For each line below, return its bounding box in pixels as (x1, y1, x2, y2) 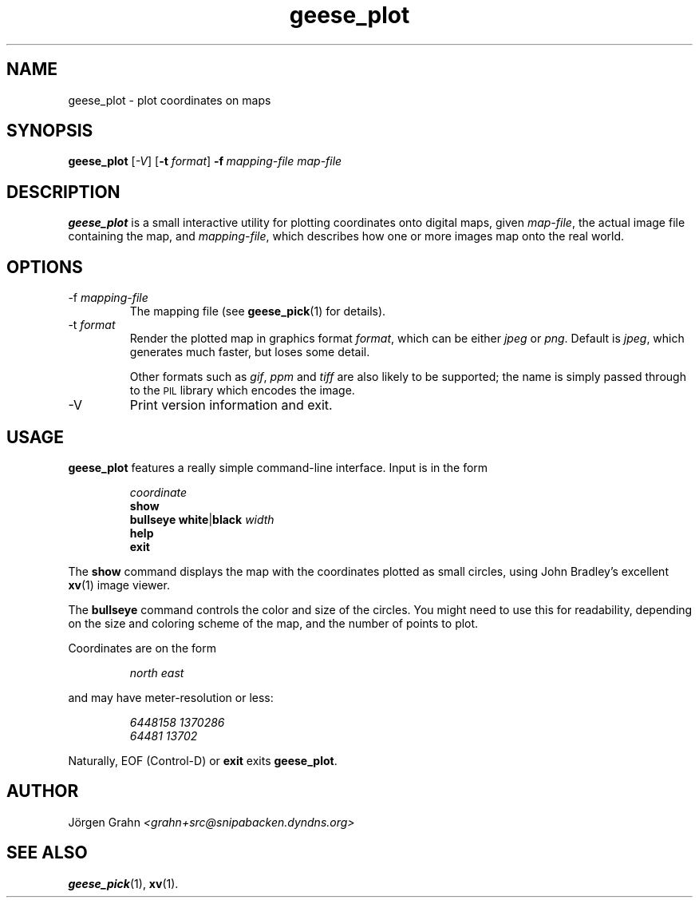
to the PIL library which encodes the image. (129, 383, 355, 398)
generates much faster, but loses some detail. (129, 345, 370, 359)
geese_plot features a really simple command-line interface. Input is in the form (68, 460, 488, 474)
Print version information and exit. (129, 397, 333, 414)
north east (129, 665, 184, 680)
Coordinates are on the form (68, 640, 216, 655)
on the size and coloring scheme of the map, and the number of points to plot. (68, 616, 479, 630)
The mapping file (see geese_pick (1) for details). (129, 304, 386, 319)
